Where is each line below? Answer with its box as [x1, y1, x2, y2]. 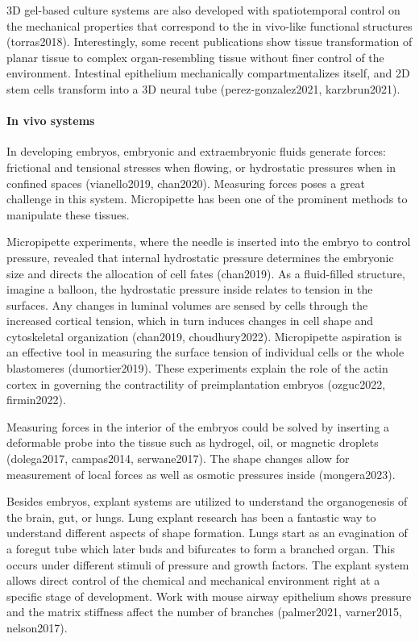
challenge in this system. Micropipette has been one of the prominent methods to [6, 190, 408, 207]
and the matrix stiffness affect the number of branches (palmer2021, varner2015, [6, 603, 402, 620]
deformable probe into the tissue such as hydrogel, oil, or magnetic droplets [6, 434, 379, 451]
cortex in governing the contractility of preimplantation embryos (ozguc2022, [6, 375, 386, 392]
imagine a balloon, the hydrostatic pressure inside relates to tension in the [6, 281, 373, 298]
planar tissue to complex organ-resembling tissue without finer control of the [6, 48, 384, 65]
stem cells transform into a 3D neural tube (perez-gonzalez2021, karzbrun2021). [6, 80, 400, 97]
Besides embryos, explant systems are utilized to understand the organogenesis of [6, 493, 408, 510]
